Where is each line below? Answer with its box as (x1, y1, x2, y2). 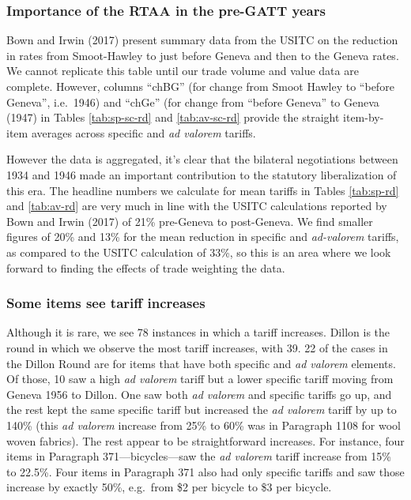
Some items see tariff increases (6, 293, 205, 313)
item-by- (343, 109, 384, 126)
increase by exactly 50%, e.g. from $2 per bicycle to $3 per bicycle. (6, 479, 332, 495)
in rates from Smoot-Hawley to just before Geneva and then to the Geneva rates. (6, 47, 399, 63)
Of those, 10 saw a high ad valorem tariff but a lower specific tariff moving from (6, 370, 394, 387)
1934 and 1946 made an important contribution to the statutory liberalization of (6, 166, 397, 182)
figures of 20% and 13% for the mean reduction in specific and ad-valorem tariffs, (6, 228, 399, 245)
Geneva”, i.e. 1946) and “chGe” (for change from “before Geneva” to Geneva (6, 93, 379, 110)
